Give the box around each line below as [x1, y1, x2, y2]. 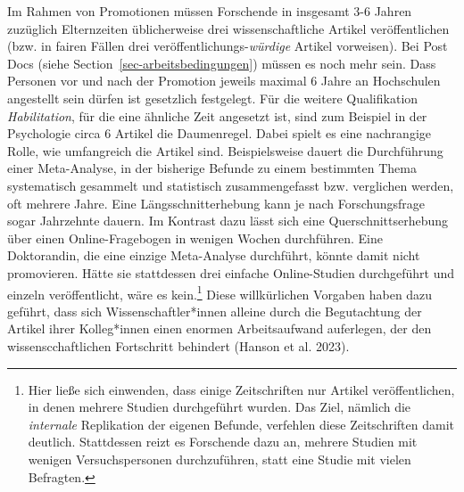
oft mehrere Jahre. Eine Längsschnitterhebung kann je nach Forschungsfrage [7, 193, 426, 212]
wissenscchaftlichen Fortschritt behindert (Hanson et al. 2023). [7, 336, 350, 355]
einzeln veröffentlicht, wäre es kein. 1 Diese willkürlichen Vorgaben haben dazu [7, 282, 433, 303]
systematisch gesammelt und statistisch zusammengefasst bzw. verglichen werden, [7, 176, 454, 194]
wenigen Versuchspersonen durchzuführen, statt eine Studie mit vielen [28, 449, 411, 468]
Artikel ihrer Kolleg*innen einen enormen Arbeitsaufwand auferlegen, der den [7, 319, 432, 338]
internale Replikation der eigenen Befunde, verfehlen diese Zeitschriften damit [28, 414, 455, 433]
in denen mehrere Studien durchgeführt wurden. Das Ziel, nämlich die [28, 398, 411, 416]
